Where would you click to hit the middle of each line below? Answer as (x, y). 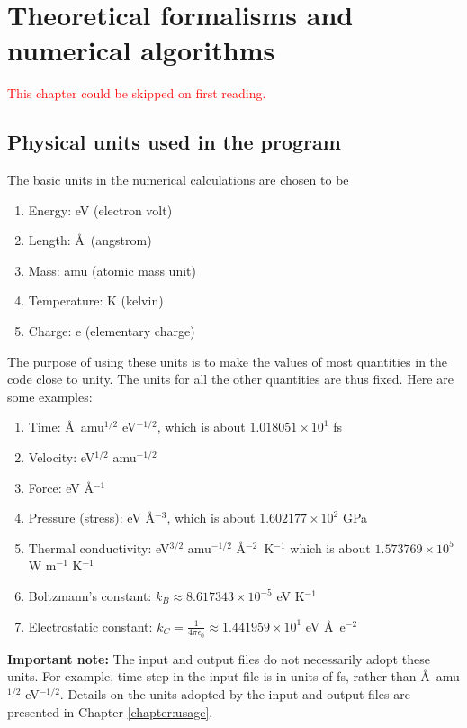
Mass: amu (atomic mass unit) (112, 270)
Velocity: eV (62, 457)
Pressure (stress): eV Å (92, 518)
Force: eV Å (61, 487)
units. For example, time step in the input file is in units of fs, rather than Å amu (233, 676)
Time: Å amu (66, 427)
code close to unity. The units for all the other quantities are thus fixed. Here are (230, 379)
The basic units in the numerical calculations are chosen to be (178, 180)
